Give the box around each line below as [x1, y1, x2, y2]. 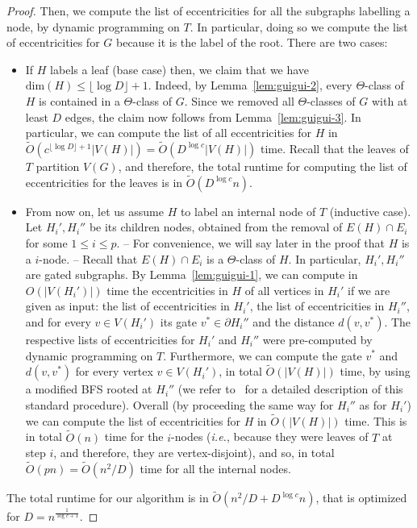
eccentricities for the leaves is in [25, 173, 183, 190]
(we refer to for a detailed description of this [177, 380, 403, 397]
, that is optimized [315, 489, 407, 506]
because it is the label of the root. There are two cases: [115, 34, 388, 51]
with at [372, 92, 408, 109]
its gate [160, 313, 197, 330]
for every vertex [75, 363, 153, 380]
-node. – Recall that [39, 250, 138, 267]
